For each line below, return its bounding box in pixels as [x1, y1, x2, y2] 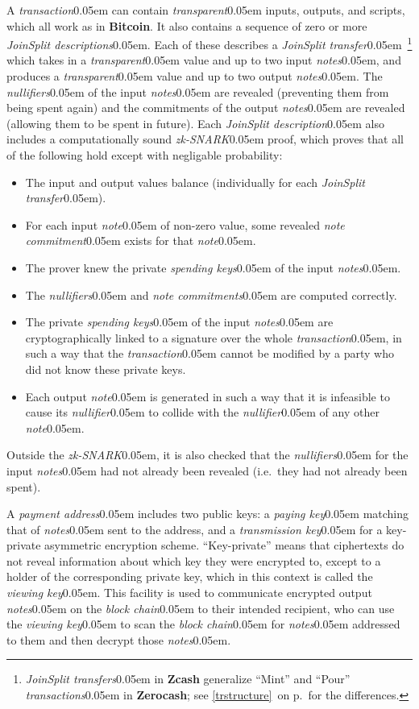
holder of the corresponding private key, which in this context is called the [6, 568, 373, 585]
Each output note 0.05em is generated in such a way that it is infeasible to [25, 388, 390, 404]
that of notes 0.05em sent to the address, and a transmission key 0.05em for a [6, 520, 383, 537]
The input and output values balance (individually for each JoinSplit [25, 173, 365, 190]
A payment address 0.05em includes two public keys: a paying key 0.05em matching [6, 505, 409, 522]
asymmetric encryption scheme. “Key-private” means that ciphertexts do [44, 537, 404, 554]
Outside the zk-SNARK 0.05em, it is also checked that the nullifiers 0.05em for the [6, 446, 409, 463]
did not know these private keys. [25, 360, 186, 377]
